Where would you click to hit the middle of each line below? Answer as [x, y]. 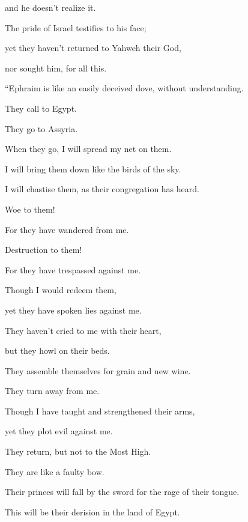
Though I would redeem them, [61, 290]
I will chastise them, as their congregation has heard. [102, 189]
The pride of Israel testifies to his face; [76, 27]
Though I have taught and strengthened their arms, [100, 411]
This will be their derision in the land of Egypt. [92, 511]
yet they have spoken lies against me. [73, 310]
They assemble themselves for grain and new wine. [98, 370]
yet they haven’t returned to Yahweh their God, [93, 48]
